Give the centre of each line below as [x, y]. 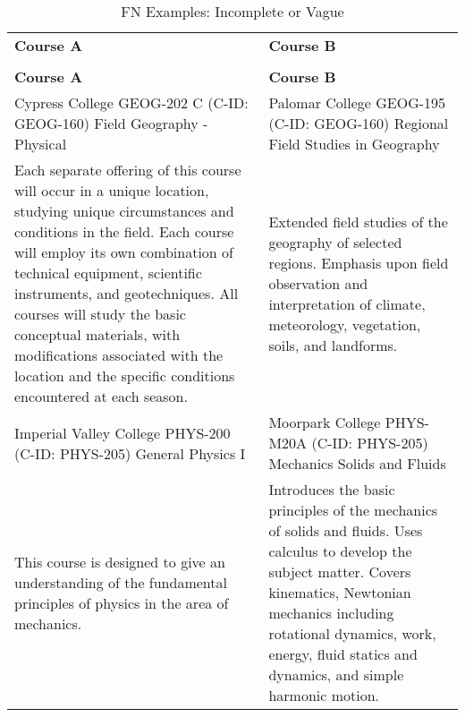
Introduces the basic [332, 489]
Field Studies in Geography [354, 144]
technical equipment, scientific [108, 273]
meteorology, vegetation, [345, 324]
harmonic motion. [324, 695]
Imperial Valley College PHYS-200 [123, 432]
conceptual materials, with [97, 334]
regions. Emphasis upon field [359, 262]
